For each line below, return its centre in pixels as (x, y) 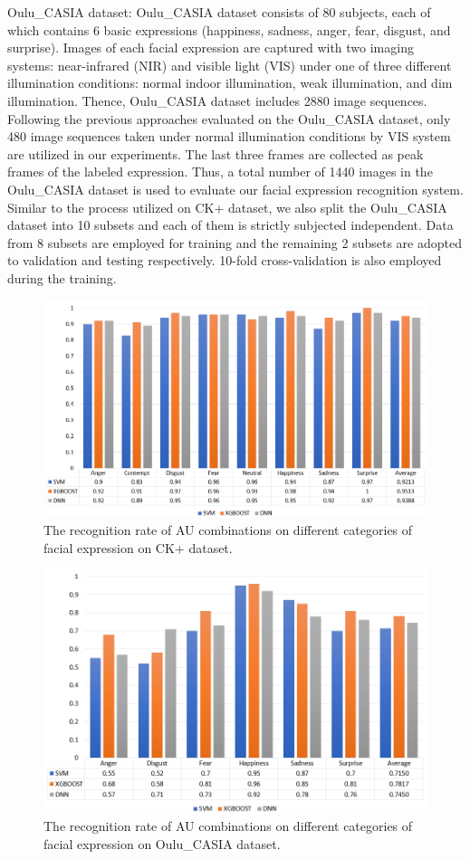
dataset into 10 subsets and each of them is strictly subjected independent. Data (230, 225)
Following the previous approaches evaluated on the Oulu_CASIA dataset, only (229, 118)
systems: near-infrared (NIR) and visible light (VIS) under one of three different (230, 65)
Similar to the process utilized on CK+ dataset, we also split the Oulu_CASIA (227, 207)
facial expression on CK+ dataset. (138, 547)
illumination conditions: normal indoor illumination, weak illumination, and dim (230, 83)
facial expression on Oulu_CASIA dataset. (162, 843)
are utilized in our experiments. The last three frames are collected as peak (216, 153)
